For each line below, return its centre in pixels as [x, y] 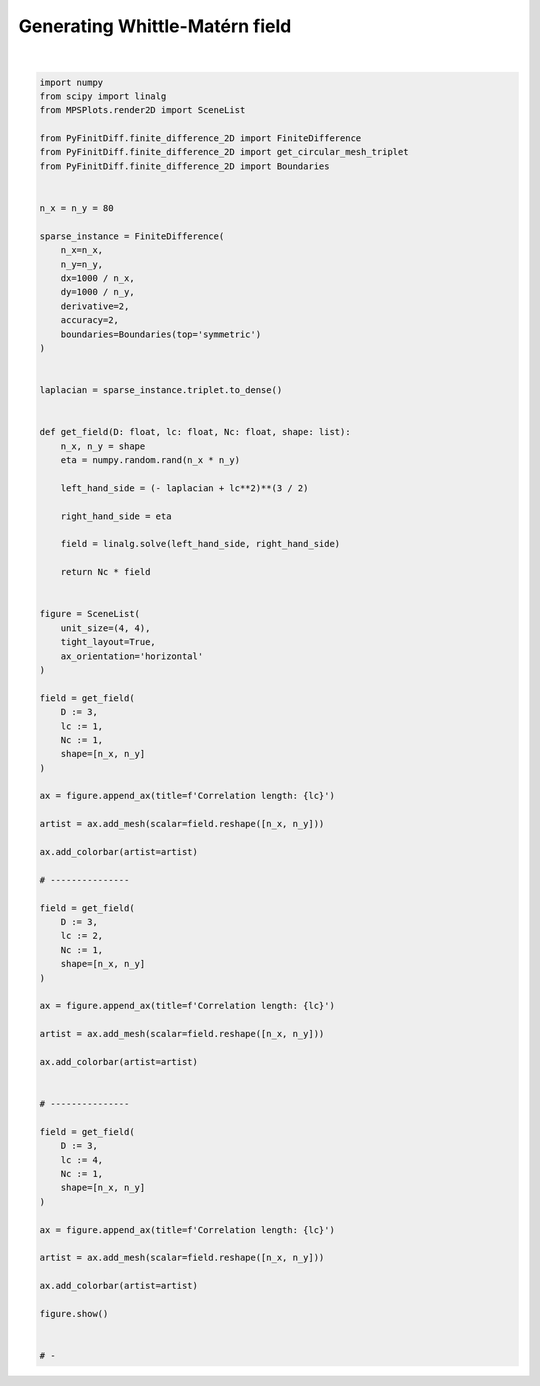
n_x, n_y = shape [103, 446]
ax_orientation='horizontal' [132, 656]
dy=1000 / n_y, [97, 292]
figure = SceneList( [89, 614]
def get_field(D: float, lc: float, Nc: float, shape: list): [195, 432]
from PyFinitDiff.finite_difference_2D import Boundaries [184, 166]
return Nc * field [105, 572]
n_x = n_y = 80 [76, 208]
